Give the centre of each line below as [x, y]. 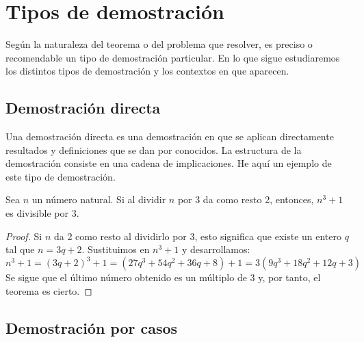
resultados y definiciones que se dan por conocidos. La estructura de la [154, 149]
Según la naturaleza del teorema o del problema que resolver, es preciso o [159, 44]
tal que [20, 249]
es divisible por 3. [42, 213]
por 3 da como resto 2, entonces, [246, 199]
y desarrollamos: [216, 249]
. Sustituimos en [116, 249]
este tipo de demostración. [61, 176]
